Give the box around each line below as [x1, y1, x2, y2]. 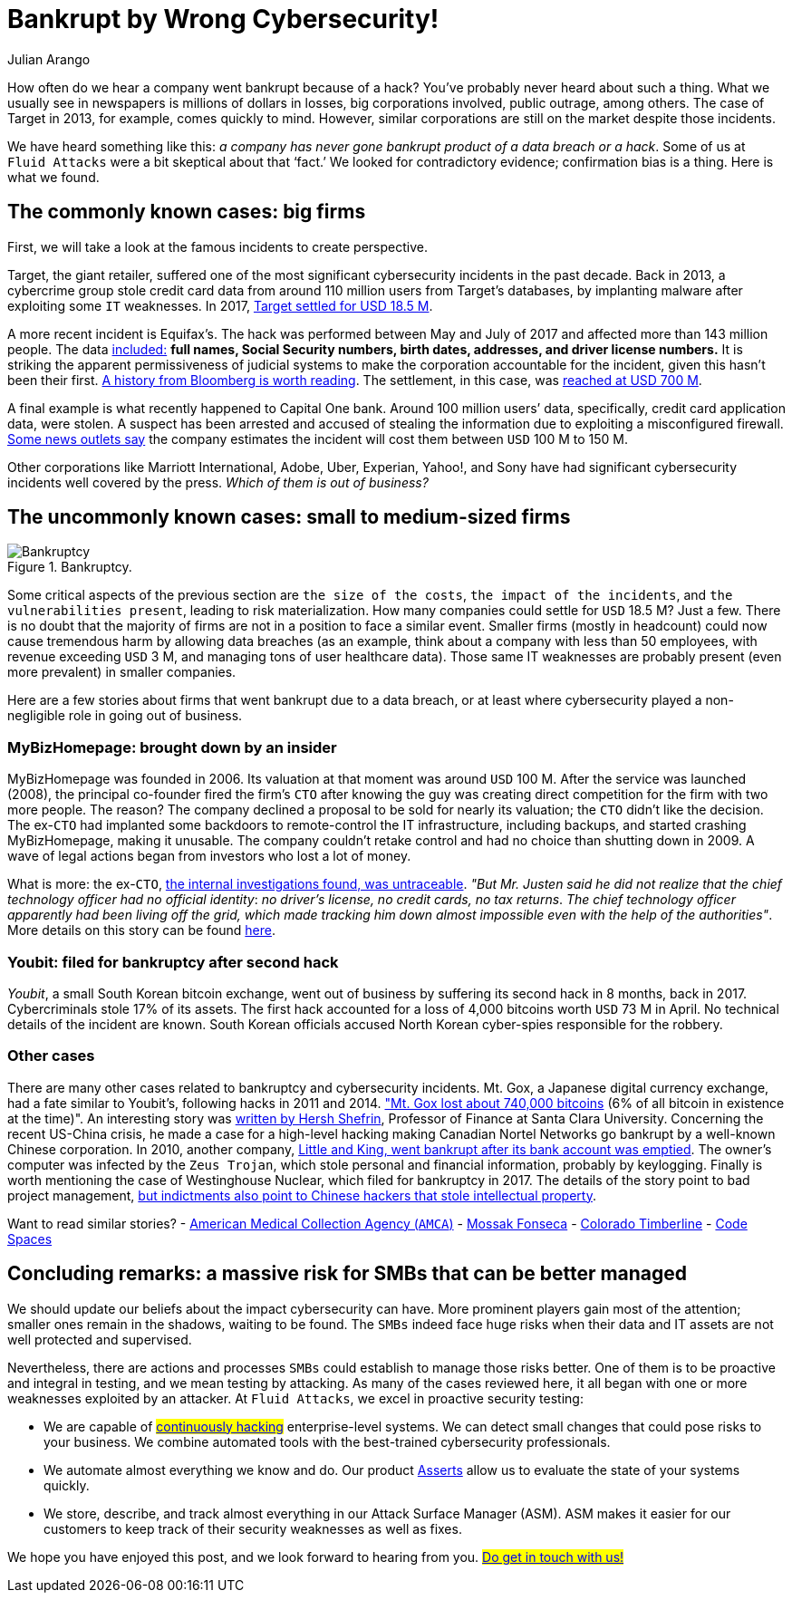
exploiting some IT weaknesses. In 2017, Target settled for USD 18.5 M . [7, 297, 433, 313]
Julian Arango [7, 51, 91, 67]
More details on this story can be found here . [7, 922, 276, 939]
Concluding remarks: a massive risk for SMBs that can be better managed [7, 1262, 688, 1286]
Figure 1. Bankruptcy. [7, 559, 132, 575]
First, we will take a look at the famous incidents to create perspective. [7, 238, 428, 255]
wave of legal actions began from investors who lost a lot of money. [7, 848, 411, 864]
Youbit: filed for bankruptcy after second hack [7, 952, 339, 971]
